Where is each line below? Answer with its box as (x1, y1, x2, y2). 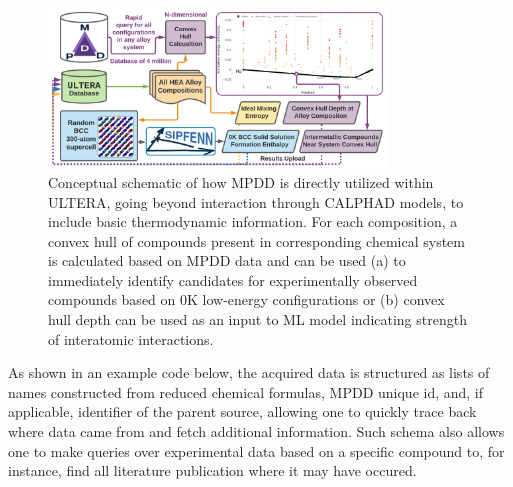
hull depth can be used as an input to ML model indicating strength (48, 309, 467, 330)
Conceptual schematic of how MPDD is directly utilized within (48, 171, 434, 192)
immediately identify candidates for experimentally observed (48, 269, 418, 290)
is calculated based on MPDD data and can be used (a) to (48, 250, 406, 271)
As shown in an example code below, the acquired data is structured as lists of (8, 362, 490, 383)
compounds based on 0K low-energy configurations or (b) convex (48, 289, 445, 310)
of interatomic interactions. (48, 328, 214, 349)
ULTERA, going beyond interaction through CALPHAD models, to (48, 191, 464, 212)
